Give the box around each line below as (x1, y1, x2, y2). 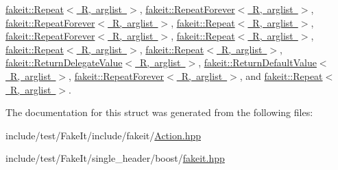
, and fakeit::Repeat (239, 68, 323, 83)
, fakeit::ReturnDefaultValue (198, 55, 317, 70)
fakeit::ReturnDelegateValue (5, 55, 123, 70)
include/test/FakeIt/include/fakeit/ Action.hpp (5, 128, 201, 142)
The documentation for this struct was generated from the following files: (5, 105, 313, 119)
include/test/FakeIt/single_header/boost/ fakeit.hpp (5, 151, 225, 165)
